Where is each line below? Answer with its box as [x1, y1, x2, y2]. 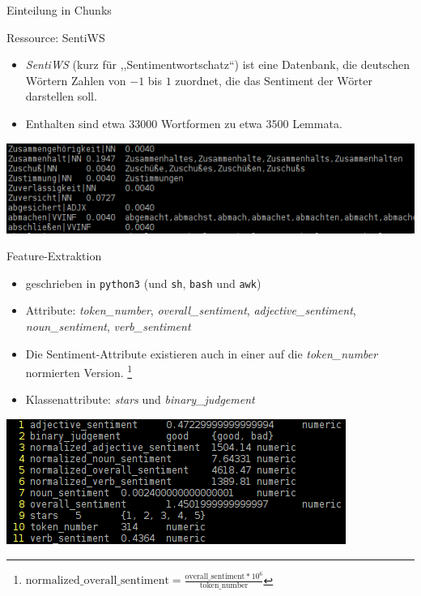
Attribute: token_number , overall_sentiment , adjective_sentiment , [25, 302, 356, 319]
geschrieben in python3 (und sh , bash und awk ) [25, 274, 262, 291]
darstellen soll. [25, 88, 97, 105]
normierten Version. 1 [25, 362, 133, 380]
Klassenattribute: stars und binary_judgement [25, 391, 255, 408]
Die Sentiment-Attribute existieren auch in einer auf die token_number [25, 345, 378, 362]
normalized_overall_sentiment [25, 575, 169, 587]
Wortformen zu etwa [160, 114, 262, 131]
